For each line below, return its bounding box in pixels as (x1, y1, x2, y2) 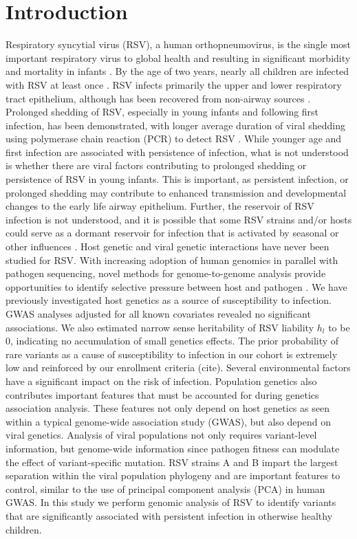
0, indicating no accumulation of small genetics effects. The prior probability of (6, 333, 339, 348)
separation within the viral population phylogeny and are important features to (6, 468, 340, 483)
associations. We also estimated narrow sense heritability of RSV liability (6, 320, 314, 334)
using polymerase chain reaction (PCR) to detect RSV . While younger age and (6, 131, 342, 146)
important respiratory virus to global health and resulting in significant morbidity (6, 50, 351, 65)
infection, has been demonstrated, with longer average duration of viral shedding (6, 118, 345, 132)
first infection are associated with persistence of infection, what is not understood (6, 144, 349, 159)
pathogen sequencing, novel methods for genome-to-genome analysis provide (6, 266, 326, 280)
